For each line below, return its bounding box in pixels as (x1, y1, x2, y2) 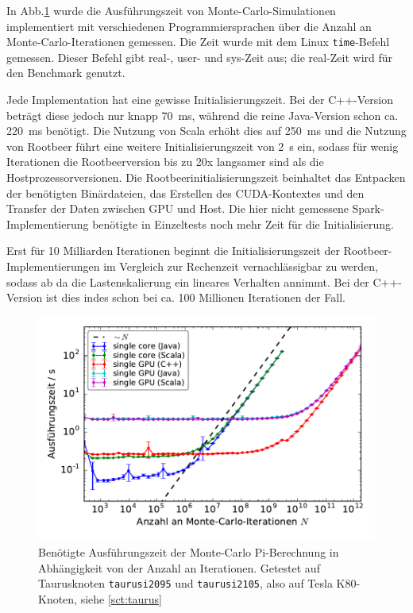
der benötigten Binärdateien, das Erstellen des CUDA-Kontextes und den (6, 184, 365, 201)
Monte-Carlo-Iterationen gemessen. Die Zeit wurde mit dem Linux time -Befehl (6, 33, 390, 50)
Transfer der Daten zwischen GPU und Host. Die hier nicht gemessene (6, 200, 349, 217)
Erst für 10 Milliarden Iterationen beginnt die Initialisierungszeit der (6, 242, 340, 259)
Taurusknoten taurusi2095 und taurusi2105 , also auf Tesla (38, 575, 333, 592)
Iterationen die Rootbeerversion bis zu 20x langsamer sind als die (6, 153, 324, 170)
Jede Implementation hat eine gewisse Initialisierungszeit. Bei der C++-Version (6, 91, 393, 108)
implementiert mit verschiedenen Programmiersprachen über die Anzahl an (6, 17, 372, 34)
